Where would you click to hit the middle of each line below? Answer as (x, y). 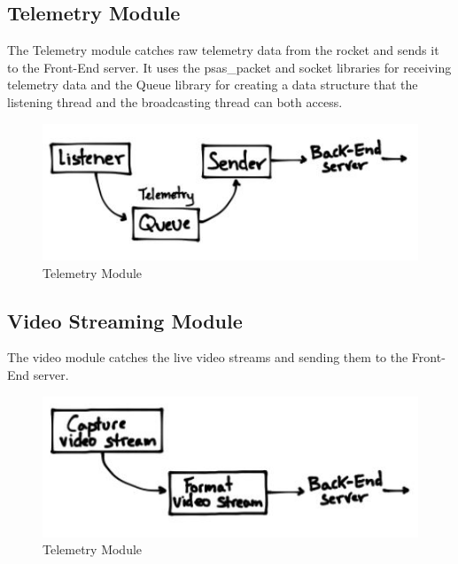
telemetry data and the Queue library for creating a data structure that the (213, 85)
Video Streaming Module (125, 320)
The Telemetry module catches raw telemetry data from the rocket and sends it (223, 50)
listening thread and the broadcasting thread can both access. (175, 101)
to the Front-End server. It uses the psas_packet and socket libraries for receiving (229, 67)
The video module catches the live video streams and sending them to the (208, 357)
